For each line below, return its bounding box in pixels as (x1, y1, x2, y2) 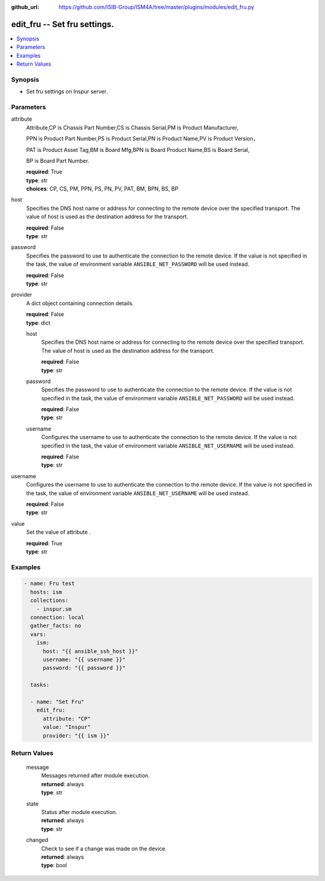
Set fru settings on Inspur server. (26, 88, 108, 95)
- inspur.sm (36, 605, 72, 612)
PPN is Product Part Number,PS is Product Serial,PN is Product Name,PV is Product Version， (26, 135, 259, 142)
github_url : (11, 4, 39, 10)
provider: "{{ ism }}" (43, 732, 110, 739)
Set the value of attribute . (26, 528, 91, 536)
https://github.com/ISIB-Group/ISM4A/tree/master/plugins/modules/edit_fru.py (58, 4, 255, 10)
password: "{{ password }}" (43, 665, 126, 672)
